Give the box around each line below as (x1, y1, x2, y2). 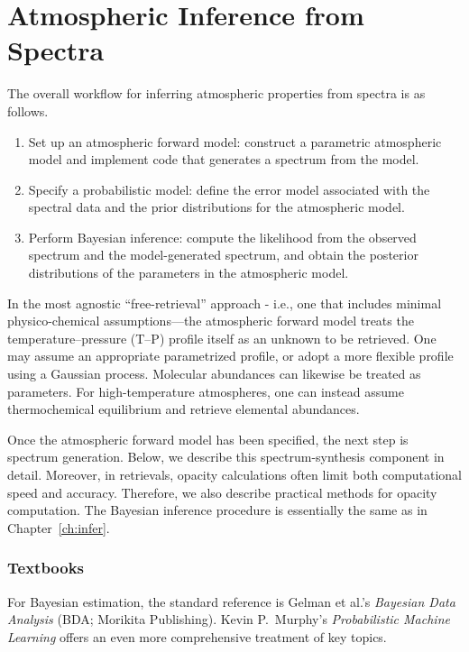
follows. (7, 101, 49, 120)
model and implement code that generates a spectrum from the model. (28, 150, 419, 169)
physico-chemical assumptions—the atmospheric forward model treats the (7, 311, 414, 330)
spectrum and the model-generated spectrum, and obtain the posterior (28, 245, 418, 264)
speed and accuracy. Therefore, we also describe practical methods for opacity (7, 482, 437, 501)
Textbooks (7, 556, 85, 579)
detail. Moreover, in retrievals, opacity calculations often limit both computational (7, 465, 462, 483)
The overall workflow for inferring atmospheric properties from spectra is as (7, 84, 426, 103)
